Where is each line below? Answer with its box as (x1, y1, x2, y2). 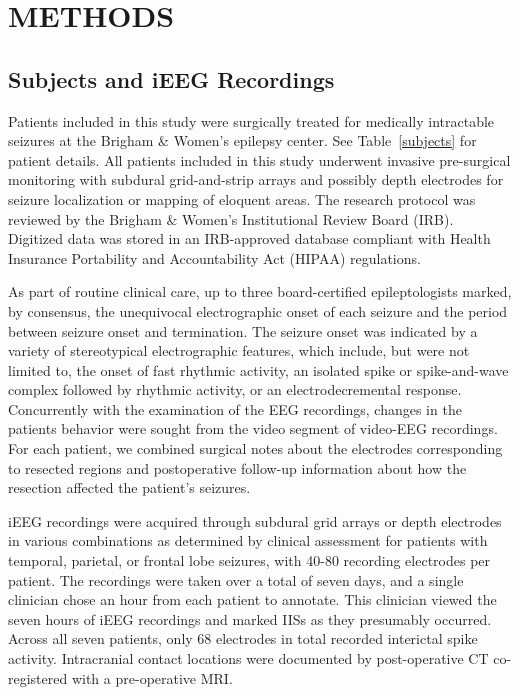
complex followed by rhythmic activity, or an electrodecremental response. (8, 379, 462, 400)
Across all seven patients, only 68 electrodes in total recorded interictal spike (8, 628, 478, 649)
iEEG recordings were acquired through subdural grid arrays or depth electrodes (8, 510, 502, 531)
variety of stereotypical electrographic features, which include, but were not (8, 340, 470, 361)
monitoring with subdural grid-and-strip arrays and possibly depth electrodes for (8, 169, 504, 190)
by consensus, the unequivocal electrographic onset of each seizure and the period (8, 300, 508, 321)
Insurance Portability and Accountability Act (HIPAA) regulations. (8, 247, 421, 268)
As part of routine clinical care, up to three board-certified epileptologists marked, (8, 281, 512, 302)
